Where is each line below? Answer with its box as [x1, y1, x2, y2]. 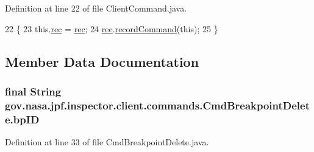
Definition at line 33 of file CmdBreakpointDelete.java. [5, 136, 209, 148]
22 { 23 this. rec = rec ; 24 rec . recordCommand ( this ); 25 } [5, 22, 218, 35]
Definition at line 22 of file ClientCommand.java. [5, 2, 187, 14]
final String [5, 83, 62, 98]
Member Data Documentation [5, 52, 199, 71]
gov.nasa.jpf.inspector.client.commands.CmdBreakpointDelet [5, 97, 310, 112]
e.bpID [5, 111, 40, 126]
